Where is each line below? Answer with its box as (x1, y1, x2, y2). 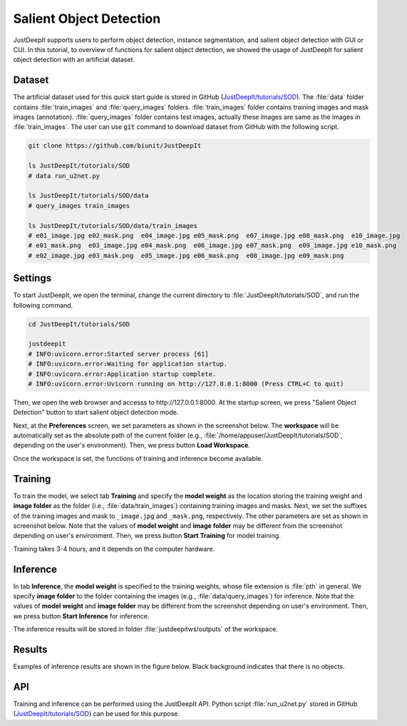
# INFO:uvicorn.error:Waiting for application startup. (28, 360, 228, 368)
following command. (13, 301, 73, 309)
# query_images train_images (28, 202, 130, 209)
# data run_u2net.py (28, 172, 100, 180)
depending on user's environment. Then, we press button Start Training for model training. (13, 531, 281, 540)
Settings (13, 272, 52, 284)
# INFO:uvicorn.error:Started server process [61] (28, 350, 210, 358)
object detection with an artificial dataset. (13, 56, 135, 64)
